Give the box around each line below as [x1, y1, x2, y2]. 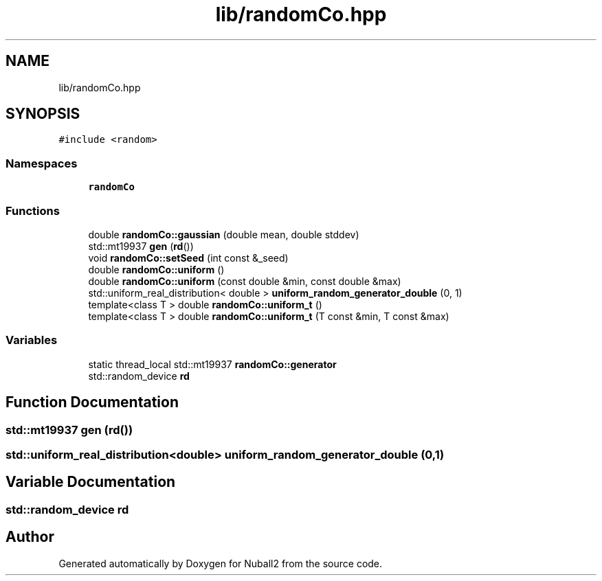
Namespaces [5, 156, 78, 170]
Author [5, 528, 54, 546]
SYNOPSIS [5, 105, 80, 123]
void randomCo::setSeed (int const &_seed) [88, 251, 289, 264]
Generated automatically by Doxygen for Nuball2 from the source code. [58, 557, 383, 569]
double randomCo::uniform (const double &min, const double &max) [88, 275, 401, 287]
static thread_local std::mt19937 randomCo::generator [88, 358, 337, 370]
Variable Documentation [5, 473, 176, 491]
